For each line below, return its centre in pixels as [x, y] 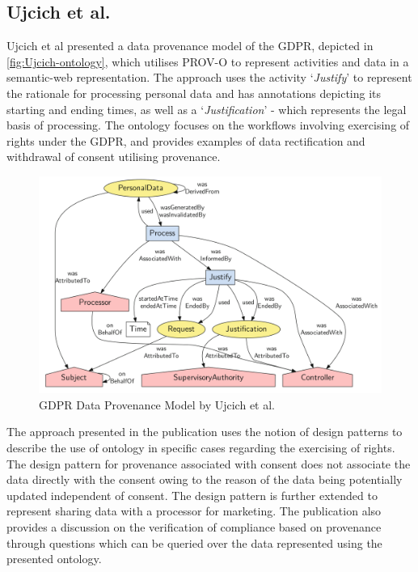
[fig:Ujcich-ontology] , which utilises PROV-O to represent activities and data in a [208, 61]
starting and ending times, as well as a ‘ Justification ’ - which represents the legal [207, 109]
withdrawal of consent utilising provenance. [114, 157]
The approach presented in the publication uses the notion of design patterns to [205, 432]
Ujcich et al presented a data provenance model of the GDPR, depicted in [190, 46]
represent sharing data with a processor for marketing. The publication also [194, 511]
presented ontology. [54, 559]
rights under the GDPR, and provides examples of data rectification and [186, 140]
